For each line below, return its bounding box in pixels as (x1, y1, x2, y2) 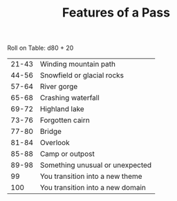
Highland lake (39, 104, 84, 114)
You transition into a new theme (39, 171, 143, 181)
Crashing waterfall (39, 93, 100, 103)
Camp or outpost (39, 149, 95, 159)
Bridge (39, 126, 62, 136)
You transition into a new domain (39, 183, 147, 193)
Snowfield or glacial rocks (39, 70, 124, 80)
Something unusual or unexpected (39, 160, 152, 170)
